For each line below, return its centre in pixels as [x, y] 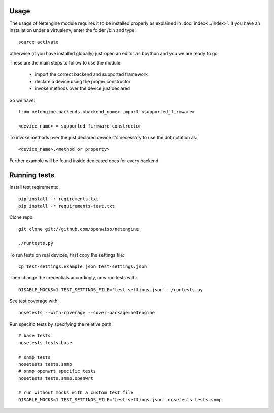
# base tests [35, 336]
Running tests [32, 175]
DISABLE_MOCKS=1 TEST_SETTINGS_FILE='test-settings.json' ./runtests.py [111, 289]
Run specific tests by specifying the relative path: [61, 324]
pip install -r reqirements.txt [59, 199]
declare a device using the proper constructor [83, 81]
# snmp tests [35, 357]
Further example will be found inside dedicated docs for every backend [84, 161]
